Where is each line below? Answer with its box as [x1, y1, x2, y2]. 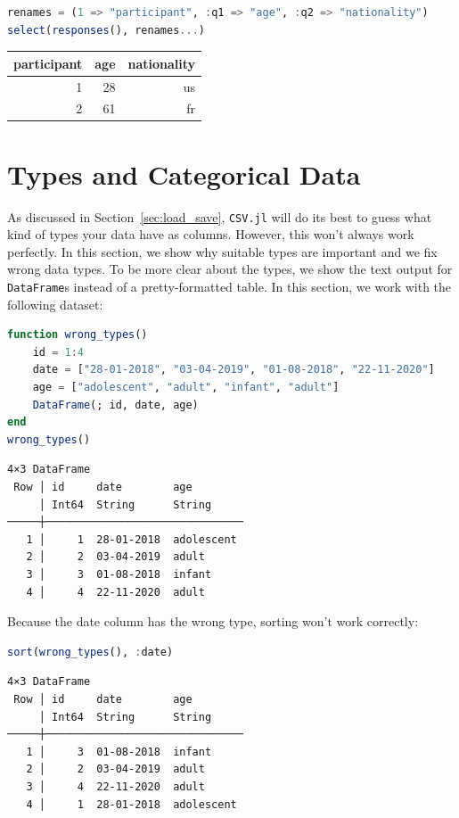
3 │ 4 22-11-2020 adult [26, 780, 205, 793]
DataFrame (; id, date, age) [32, 398, 199, 411]
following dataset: [7, 294, 103, 313]
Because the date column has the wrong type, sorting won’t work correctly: [7, 612, 419, 631]
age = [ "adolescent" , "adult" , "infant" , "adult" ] [32, 381, 340, 394]
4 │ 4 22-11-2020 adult [26, 585, 205, 599]
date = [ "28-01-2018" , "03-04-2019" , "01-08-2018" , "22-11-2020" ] [32, 363, 435, 376]
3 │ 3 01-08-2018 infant [26, 568, 212, 581]
